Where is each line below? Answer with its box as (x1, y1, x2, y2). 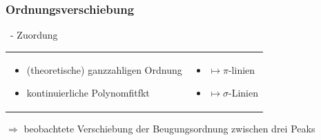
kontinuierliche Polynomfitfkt (26, 86, 150, 100)
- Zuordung (10, 28, 58, 42)
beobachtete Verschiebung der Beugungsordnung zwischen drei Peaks (23, 121, 315, 136)
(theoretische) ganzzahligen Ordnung (26, 62, 182, 77)
